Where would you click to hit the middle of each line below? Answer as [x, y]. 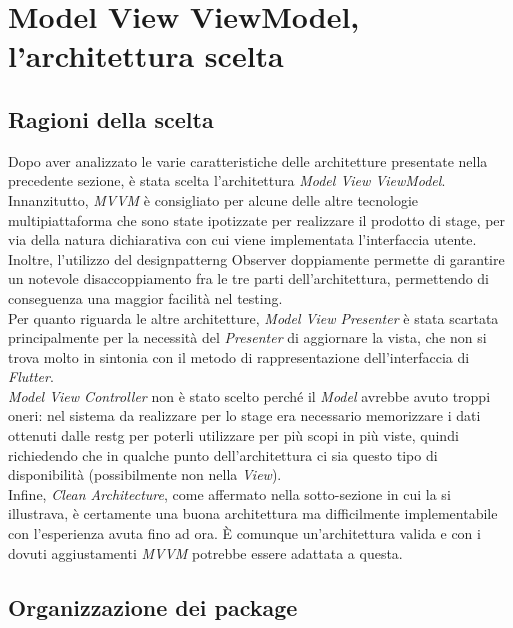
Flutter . [31, 376]
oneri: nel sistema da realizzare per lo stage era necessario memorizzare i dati [244, 415]
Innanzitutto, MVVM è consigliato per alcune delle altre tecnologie [213, 199]
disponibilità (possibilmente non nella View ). [145, 474]
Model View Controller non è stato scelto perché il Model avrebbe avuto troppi [249, 395]
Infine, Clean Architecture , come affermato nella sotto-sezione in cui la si [229, 493]
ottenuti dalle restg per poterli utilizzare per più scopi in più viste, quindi [233, 435]
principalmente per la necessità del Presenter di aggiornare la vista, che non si [247, 337]
